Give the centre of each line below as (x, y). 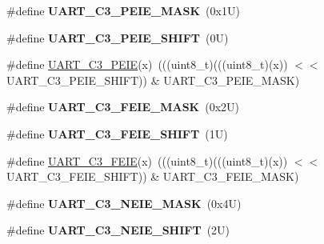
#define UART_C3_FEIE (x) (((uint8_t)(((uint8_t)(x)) (147, 160)
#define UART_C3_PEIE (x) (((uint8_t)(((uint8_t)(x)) (147, 64)
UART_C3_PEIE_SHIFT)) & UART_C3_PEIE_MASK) (153, 80)
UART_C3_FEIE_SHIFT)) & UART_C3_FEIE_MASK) (153, 176)
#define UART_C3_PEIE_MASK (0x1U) (123, 10)
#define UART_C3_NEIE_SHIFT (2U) (118, 230)
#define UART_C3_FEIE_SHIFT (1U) (117, 133)
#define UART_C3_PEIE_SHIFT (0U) (118, 37)
